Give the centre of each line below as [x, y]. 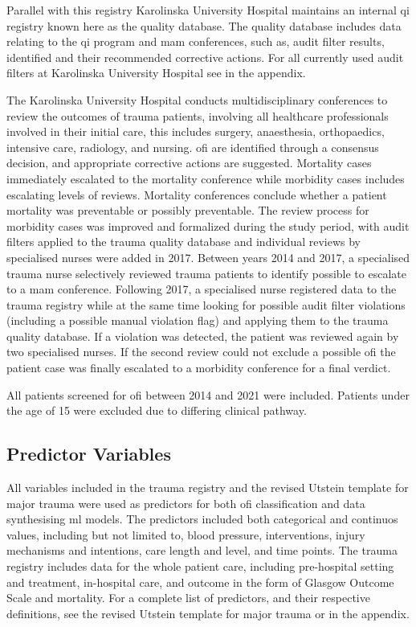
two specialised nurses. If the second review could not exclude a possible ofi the [201, 352]
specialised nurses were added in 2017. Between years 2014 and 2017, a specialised [208, 257]
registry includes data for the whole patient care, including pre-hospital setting [200, 566]
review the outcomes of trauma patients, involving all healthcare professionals [198, 115]
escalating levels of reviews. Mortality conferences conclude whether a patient [197, 194]
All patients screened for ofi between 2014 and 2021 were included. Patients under [208, 394]
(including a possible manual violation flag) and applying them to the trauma [198, 320]
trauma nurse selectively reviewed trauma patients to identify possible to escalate [206, 273]
